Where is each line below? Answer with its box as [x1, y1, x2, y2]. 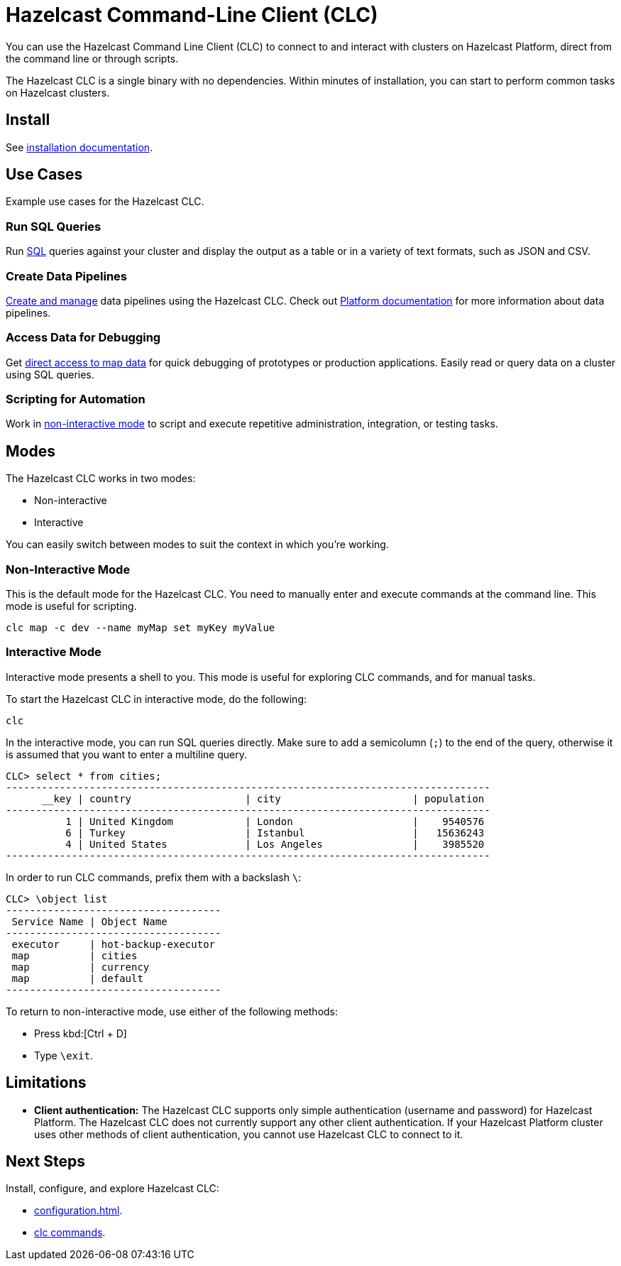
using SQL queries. [6, 368, 94, 381]
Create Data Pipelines [6, 268, 128, 283]
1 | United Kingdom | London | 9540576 [65, 815, 485, 827]
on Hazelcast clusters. [6, 86, 110, 99]
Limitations [6, 1074, 87, 1092]
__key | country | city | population [41, 792, 485, 804]
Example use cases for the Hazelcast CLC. [6, 195, 204, 208]
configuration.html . [34, 1204, 123, 1217]
